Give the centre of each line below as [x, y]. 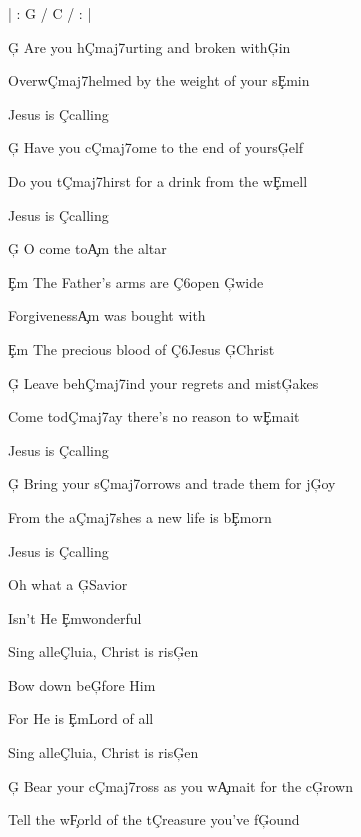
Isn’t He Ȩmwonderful [75, 617]
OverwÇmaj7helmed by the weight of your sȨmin [159, 80]
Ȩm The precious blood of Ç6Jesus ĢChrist [141, 348]
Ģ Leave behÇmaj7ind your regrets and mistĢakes [163, 382]
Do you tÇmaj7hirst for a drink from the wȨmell [158, 180]
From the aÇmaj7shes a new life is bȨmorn [140, 516]
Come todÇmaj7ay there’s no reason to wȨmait [154, 416]
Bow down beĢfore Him [82, 684]
